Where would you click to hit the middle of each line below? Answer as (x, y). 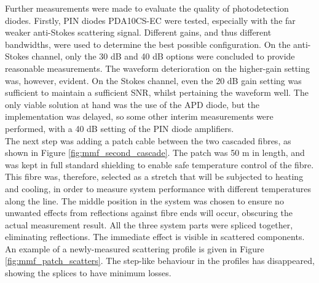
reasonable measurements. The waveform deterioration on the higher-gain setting (157, 68)
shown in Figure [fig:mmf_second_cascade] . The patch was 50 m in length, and (155, 153)
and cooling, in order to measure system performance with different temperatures (158, 188)
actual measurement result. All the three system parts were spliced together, (149, 224)
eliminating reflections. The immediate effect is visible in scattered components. (155, 237)
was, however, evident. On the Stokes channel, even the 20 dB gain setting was (153, 80)
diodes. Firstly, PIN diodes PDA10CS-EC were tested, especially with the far (150, 20)
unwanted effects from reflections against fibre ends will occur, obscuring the (149, 213)
